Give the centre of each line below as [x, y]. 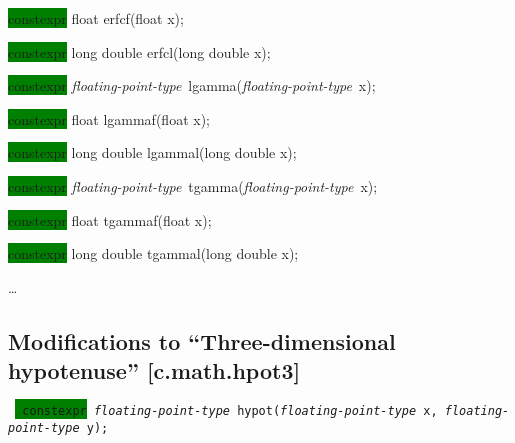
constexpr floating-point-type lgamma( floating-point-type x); [192, 85]
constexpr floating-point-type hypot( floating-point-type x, [230, 410]
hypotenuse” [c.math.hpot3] [154, 370]
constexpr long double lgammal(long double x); [152, 152]
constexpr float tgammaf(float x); [110, 219]
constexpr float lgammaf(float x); [109, 118]
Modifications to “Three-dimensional [202, 340]
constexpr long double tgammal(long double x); [153, 253]
